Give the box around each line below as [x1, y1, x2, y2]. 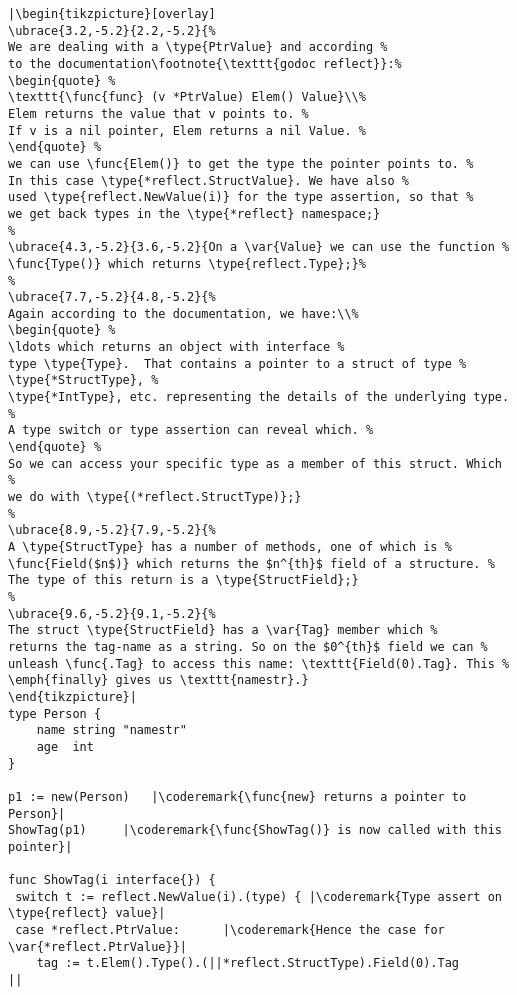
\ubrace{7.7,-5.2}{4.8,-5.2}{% [8, 290, 216, 305]
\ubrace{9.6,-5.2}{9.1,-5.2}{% [8, 606, 216, 621]
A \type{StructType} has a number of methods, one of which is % [8, 540, 452, 554]
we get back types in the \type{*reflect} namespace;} [8, 206, 381, 221]
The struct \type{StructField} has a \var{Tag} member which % [8, 623, 438, 638]
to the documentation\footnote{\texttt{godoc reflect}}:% [8, 56, 402, 71]
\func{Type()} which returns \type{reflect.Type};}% [8, 256, 366, 271]
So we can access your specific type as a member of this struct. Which [8, 456, 502, 471]
